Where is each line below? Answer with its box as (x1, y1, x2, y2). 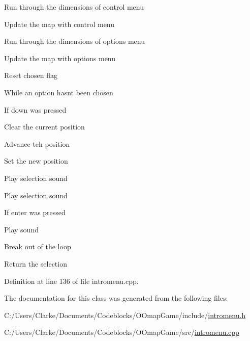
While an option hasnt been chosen (4, 87, 113, 97)
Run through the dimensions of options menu (4, 36, 145, 46)
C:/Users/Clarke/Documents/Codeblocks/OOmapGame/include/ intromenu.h (4, 309, 246, 320)
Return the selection (4, 258, 67, 269)
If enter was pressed (4, 207, 66, 218)
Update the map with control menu (4, 18, 115, 29)
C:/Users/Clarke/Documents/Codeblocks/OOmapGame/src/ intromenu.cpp (4, 327, 239, 337)
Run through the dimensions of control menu (4, 2, 144, 12)
